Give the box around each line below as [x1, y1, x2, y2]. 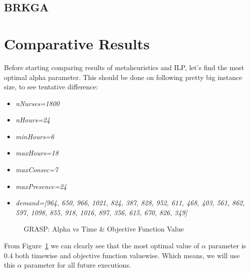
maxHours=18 [15, 148, 59, 158]
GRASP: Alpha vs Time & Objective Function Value [24, 224, 184, 234]
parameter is [208, 240, 246, 251]
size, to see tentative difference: [4, 81, 98, 92]
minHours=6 [15, 131, 55, 141]
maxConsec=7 [15, 164, 58, 175]
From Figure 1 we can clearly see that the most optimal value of [4, 240, 200, 251]
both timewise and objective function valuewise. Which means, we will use [15, 250, 240, 260]
